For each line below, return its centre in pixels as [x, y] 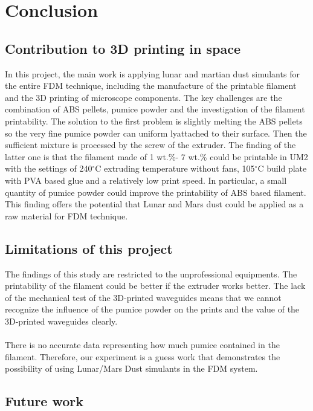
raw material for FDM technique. [66, 215]
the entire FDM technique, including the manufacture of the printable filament [151, 86]
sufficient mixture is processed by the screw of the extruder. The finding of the [150, 145]
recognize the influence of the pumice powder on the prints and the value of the [152, 309]
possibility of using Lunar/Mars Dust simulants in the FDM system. [131, 368]
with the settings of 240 [49, 168]
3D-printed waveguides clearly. [61, 321]
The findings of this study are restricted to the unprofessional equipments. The [151, 273]
